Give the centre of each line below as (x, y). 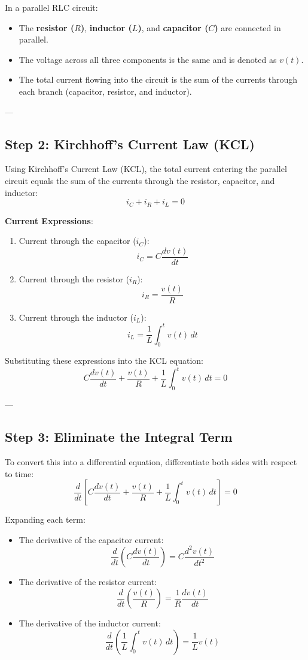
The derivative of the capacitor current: (91, 539)
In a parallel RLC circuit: (51, 7)
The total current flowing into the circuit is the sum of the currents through (158, 79)
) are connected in (248, 27)
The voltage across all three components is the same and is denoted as (148, 59)
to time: (19, 473)
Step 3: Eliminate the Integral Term (119, 437)
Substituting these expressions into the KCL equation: (104, 361)
